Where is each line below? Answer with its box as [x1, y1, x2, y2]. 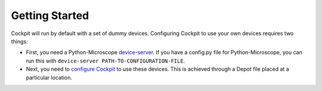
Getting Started [11, 9, 89, 22]
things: [11, 37, 28, 45]
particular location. [26, 74, 73, 81]
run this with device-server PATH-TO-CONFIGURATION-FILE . [26, 57, 185, 64]
